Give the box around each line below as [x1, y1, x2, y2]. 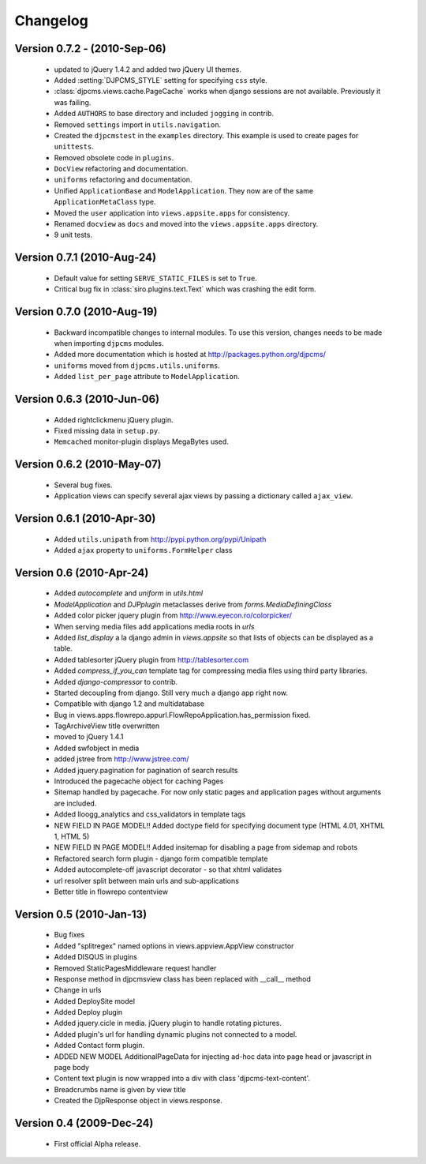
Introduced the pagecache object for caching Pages [54, 776, 224, 786]
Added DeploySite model [54, 996, 136, 1006]
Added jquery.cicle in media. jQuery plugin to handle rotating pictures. [54, 1019, 282, 1028]
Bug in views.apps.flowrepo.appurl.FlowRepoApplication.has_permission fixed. [54, 710, 311, 719]
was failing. [54, 97, 92, 107]
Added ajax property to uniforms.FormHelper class [54, 545, 233, 554]
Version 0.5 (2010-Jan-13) [14, 907, 148, 921]
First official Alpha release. [54, 1139, 141, 1148]
